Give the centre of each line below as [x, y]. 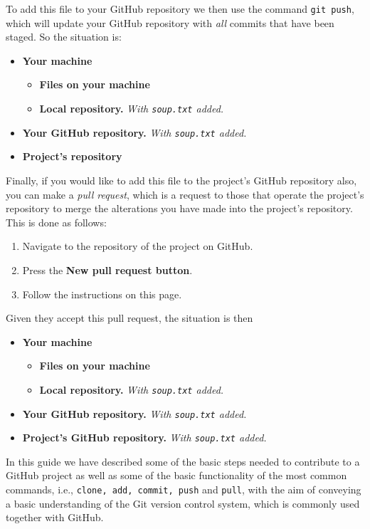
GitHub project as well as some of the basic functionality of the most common [176, 475]
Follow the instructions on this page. [102, 294]
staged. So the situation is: [64, 37]
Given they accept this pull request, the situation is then [129, 318]
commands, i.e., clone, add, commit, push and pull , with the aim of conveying [184, 489]
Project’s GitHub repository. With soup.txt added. [144, 438]
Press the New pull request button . [107, 269]
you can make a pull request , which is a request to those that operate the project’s [185, 194]
